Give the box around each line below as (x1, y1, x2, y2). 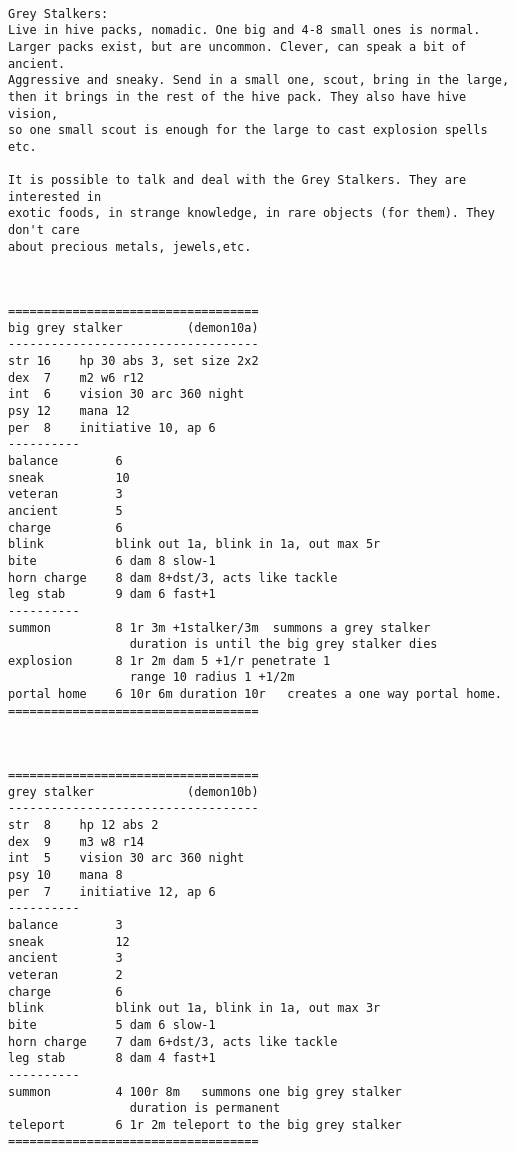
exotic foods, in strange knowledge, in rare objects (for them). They (8, 206, 495, 221)
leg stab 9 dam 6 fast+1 (8, 587, 216, 602)
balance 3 (8, 917, 123, 932)
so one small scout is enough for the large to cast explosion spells (8, 123, 488, 138)
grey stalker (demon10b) (8, 784, 259, 799)
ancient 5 (8, 503, 123, 518)
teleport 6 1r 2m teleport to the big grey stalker (8, 1117, 402, 1132)
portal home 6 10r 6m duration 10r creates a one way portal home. (8, 687, 502, 702)
